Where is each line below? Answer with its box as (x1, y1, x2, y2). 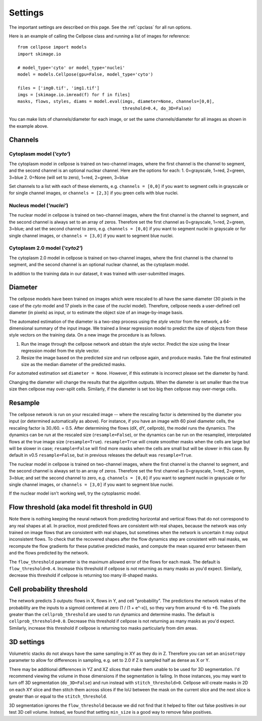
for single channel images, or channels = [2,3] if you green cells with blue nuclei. (9, 190, 179, 196)
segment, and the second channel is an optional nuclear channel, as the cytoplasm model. (9, 262, 189, 268)
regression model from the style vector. (21, 348, 100, 354)
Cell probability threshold (9, 585, 88, 593)
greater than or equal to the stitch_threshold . (9, 693, 107, 699)
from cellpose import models (17, 44, 87, 50)
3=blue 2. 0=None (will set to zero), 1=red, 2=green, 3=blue (9, 174, 129, 180)
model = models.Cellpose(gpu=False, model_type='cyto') (17, 71, 153, 77)
